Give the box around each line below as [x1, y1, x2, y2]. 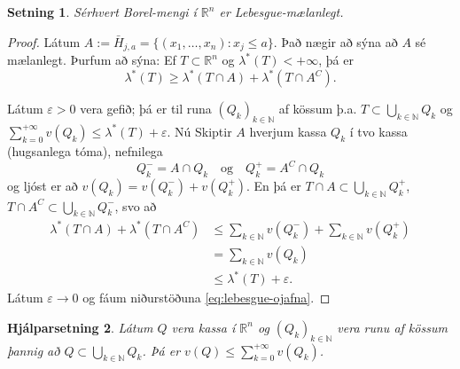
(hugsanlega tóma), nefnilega [7, 141, 163, 160]
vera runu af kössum [337, 318, 448, 336]
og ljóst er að [7, 176, 78, 194]
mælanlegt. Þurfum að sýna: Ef [7, 51, 176, 69]
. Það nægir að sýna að [273, 32, 398, 51]
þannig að [7, 341, 60, 359]
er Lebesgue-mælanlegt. [219, 3, 344, 20]
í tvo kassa [349, 122, 408, 140]
